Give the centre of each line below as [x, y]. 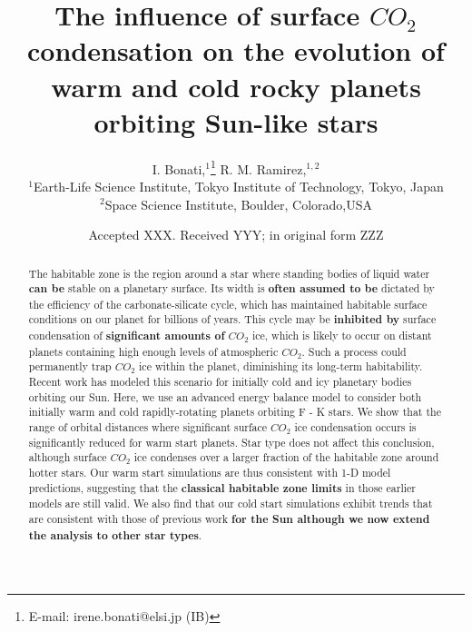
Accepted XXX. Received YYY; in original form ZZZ [236, 235]
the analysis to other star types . [115, 535]
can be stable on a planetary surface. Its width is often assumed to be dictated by [231, 289]
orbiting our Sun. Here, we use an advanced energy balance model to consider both [225, 396]
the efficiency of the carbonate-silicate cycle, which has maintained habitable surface [228, 304]
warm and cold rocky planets [236, 86]
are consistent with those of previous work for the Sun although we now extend [229, 519]
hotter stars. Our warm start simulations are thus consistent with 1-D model [210, 473]
